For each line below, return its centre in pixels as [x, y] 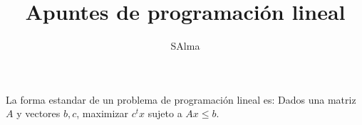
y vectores [38, 113]
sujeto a [165, 113]
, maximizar [103, 113]
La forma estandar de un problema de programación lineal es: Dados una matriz [181, 99]
